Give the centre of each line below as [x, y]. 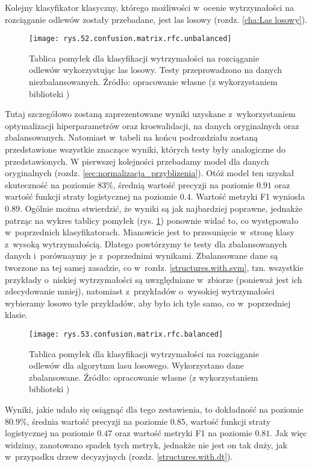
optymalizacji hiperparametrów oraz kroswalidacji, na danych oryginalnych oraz [152, 125]
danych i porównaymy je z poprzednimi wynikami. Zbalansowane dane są [142, 256]
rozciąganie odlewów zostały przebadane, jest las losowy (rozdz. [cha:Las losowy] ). [156, 19]
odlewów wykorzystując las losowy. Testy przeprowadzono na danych [156, 70]
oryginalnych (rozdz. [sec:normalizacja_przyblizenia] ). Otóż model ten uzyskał [150, 173]
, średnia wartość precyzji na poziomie [97, 421]
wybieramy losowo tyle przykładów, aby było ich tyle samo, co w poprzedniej [148, 303]
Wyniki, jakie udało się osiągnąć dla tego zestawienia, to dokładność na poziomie [154, 409]
